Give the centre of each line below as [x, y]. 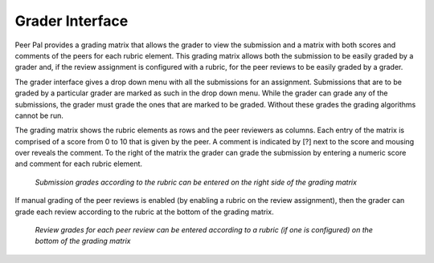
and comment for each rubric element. [79, 164]
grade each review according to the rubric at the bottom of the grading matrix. [144, 212]
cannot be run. [39, 115]
